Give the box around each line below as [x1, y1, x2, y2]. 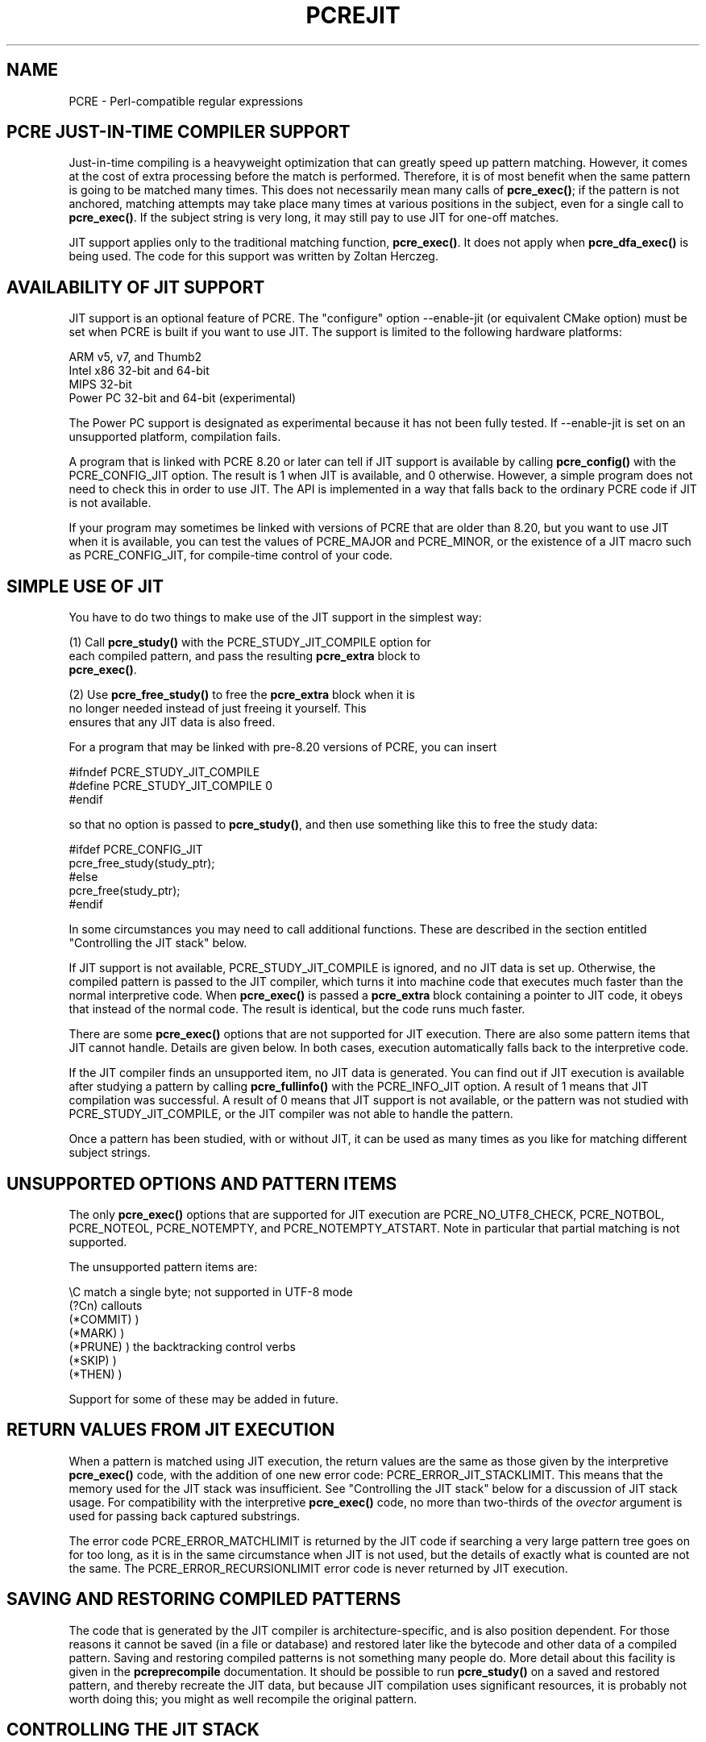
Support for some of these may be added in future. [69, 1391, 338, 1406]
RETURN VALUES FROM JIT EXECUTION [6, 1420, 335, 1441]
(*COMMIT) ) [69, 1312, 139, 1326]
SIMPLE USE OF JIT [6, 576, 164, 597]
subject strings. [69, 1145, 151, 1160]
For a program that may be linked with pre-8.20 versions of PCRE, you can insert [69, 740, 497, 755]
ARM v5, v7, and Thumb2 [69, 350, 202, 364]
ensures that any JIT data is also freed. [69, 715, 276, 730]
